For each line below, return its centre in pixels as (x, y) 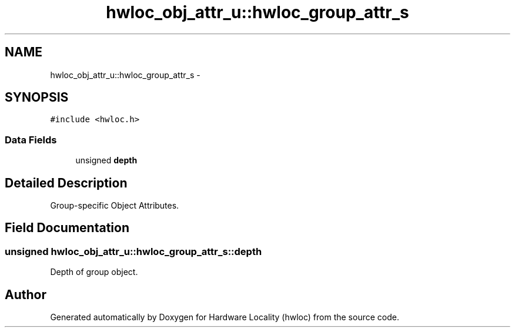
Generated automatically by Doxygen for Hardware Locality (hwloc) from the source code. (225, 317)
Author (26, 294)
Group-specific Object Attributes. (115, 206)
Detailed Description (66, 183)
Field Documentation (67, 228)
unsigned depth (106, 160)
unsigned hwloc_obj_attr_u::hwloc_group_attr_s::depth (133, 251)
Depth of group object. (94, 272)
